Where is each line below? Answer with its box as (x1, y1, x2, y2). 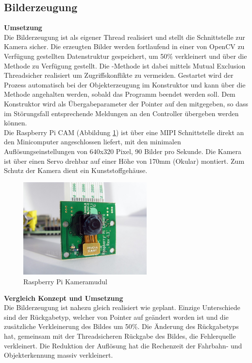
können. (4, 118, 27, 128)
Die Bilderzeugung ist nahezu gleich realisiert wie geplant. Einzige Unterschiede (4, 302, 240, 312)
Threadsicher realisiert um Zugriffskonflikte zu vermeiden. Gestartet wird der (4, 70, 234, 80)
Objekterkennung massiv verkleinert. (4, 350, 113, 360)
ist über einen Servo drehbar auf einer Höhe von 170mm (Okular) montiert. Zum (4, 156, 245, 166)
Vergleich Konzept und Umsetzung (4, 293, 123, 303)
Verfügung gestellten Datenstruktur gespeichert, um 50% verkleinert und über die (4, 51, 247, 61)
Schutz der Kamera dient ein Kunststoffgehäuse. (4, 165, 148, 175)
